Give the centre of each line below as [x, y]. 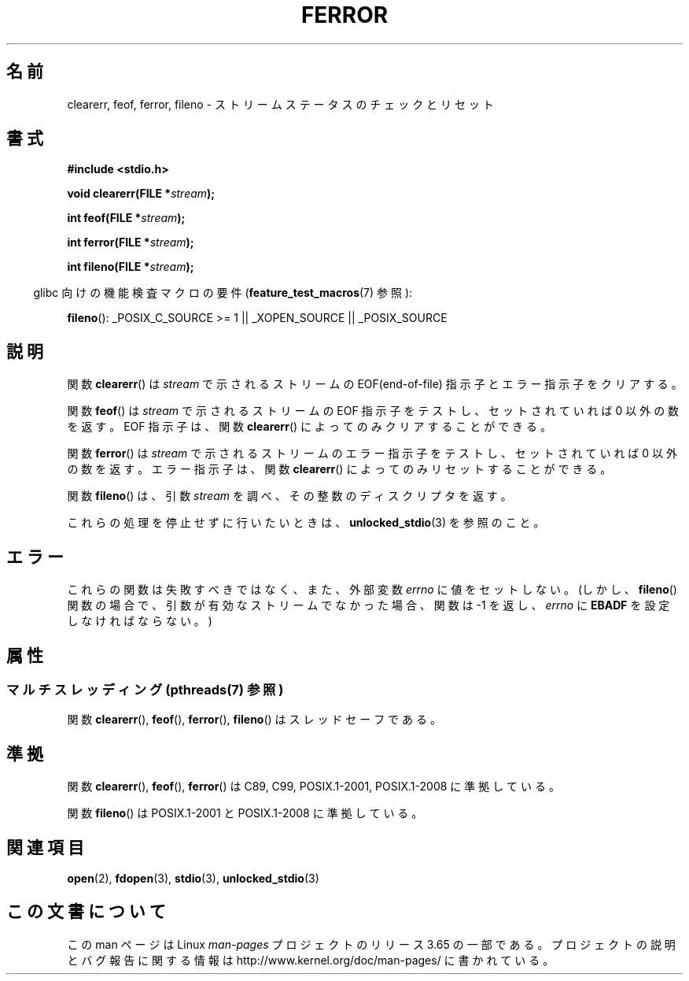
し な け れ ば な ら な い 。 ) [140, 621]
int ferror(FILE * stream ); [131, 242]
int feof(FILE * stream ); [126, 218]
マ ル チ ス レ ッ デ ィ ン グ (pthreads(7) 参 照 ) [145, 689]
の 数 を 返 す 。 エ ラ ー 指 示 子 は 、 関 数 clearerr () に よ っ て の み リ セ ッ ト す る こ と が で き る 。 [339, 469]
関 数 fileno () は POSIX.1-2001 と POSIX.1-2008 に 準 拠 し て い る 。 [245, 813]
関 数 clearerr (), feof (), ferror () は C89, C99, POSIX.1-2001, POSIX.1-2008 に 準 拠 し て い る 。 [313, 787]
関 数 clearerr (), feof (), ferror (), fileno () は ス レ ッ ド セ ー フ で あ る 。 [254, 720]
